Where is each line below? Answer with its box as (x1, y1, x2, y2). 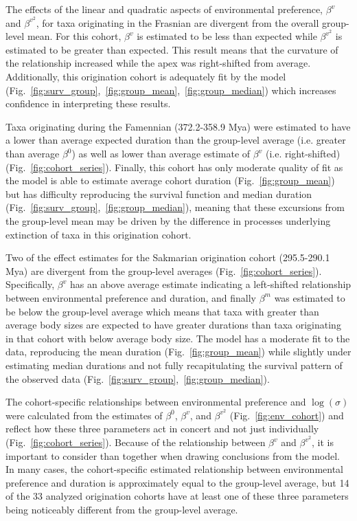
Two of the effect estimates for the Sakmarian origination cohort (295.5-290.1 (5, 250, 330, 265)
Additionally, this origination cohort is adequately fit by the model (5, 69, 286, 84)
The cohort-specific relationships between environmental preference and (5, 395, 306, 409)
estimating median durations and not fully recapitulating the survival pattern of (5, 357, 343, 372)
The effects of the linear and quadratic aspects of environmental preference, (5, 2, 323, 16)
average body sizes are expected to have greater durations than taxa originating (5, 318, 341, 332)
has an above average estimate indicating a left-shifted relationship (70, 277, 352, 291)
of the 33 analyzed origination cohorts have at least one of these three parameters (5, 489, 349, 503)
